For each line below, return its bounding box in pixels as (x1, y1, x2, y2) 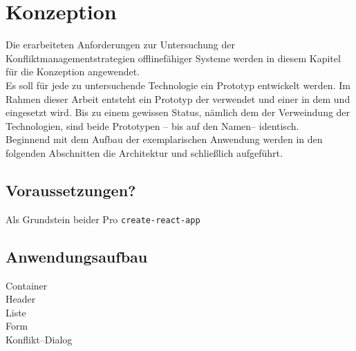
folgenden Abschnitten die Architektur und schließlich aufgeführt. (6, 145, 283, 160)
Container (6, 278, 48, 292)
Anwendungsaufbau (6, 245, 148, 267)
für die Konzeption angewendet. (6, 64, 140, 79)
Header (6, 292, 36, 306)
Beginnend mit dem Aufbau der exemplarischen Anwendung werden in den (6, 132, 323, 146)
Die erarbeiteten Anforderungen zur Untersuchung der (6, 37, 235, 52)
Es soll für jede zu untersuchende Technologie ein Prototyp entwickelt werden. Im (6, 77, 350, 92)
